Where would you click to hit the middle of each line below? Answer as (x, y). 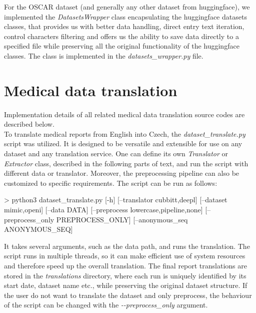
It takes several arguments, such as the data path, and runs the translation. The (127, 246)
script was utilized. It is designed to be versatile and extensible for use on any (123, 143)
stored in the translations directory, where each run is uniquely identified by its (125, 275)
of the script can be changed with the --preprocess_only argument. (106, 305)
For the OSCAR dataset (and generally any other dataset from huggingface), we (127, 7)
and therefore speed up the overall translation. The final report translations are (125, 265)
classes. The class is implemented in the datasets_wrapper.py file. (104, 55)
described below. (29, 124)
